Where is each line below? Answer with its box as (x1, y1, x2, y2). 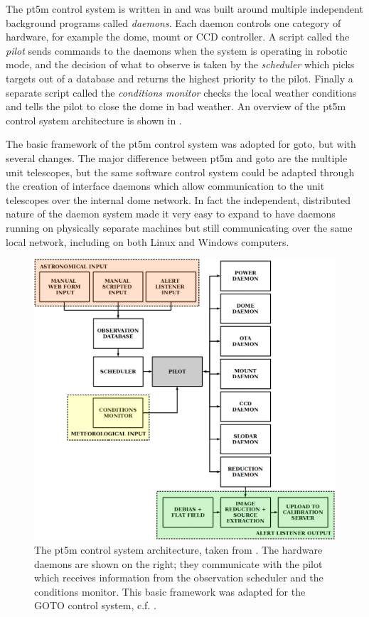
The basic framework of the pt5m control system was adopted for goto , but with (6, 136, 356, 151)
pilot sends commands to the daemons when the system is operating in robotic (6, 43, 348, 58)
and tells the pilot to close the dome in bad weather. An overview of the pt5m (6, 99, 346, 114)
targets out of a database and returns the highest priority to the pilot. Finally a (6, 70, 353, 85)
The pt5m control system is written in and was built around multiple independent (6, 1, 363, 16)
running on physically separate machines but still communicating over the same (6, 220, 353, 235)
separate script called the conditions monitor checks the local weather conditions (6, 85, 357, 100)
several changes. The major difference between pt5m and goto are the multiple (6, 150, 348, 165)
